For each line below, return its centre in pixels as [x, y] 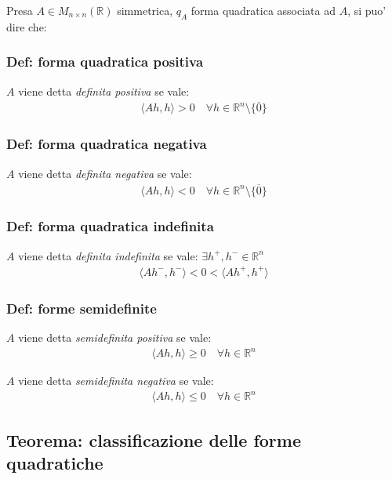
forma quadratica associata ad [263, 10]
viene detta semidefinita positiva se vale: [115, 337]
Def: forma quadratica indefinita [110, 226]
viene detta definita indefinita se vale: [108, 255]
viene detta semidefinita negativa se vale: [116, 381]
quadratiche [55, 463]
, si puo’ [367, 10]
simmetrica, [145, 10]
